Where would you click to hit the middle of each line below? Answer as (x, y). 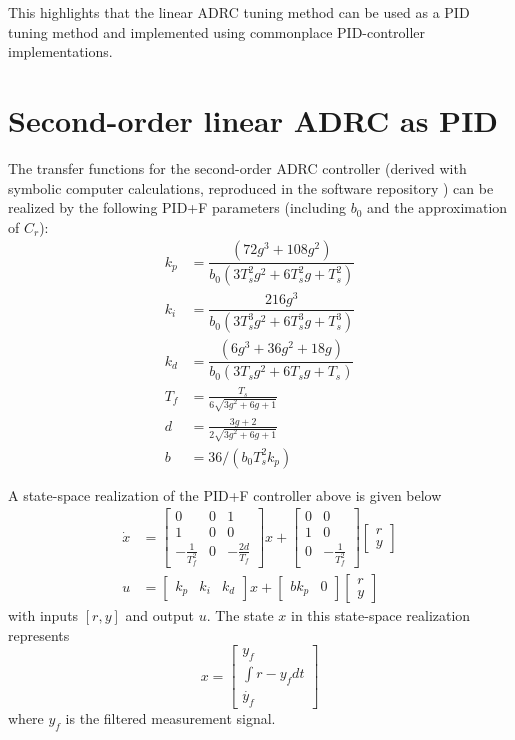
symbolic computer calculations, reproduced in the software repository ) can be (251, 187)
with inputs (43, 615)
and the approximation (437, 207)
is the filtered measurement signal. (170, 718)
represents (39, 634)
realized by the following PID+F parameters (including (177, 207)
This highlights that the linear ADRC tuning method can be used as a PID (239, 12)
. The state (240, 615)
